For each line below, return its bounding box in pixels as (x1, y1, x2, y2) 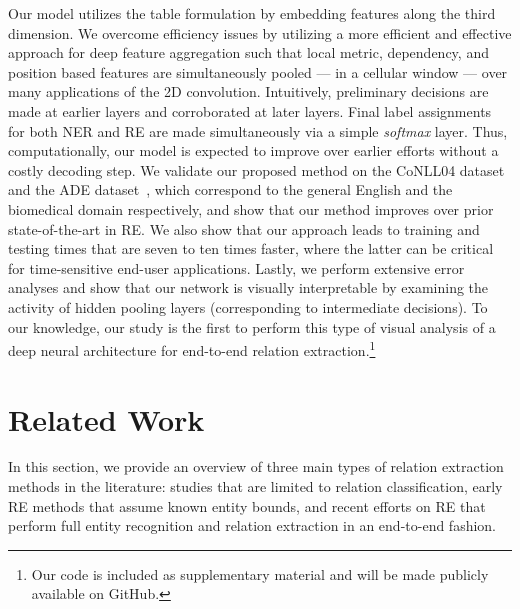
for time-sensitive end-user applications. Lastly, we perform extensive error (8, 257, 465, 278)
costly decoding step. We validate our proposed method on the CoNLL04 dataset (8, 159, 505, 180)
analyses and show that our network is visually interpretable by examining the (8, 277, 489, 298)
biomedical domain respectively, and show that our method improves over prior (8, 198, 494, 219)
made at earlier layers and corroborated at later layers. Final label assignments (8, 100, 492, 121)
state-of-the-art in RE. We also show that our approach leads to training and (8, 218, 480, 239)
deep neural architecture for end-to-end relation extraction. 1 (8, 337, 376, 360)
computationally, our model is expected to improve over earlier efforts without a (8, 140, 499, 161)
